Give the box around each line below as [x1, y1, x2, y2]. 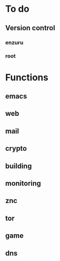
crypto [5, 144, 27, 153]
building [5, 162, 32, 170]
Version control [5, 24, 55, 32]
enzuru [5, 39, 24, 46]
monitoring [5, 179, 41, 188]
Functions [5, 71, 48, 83]
